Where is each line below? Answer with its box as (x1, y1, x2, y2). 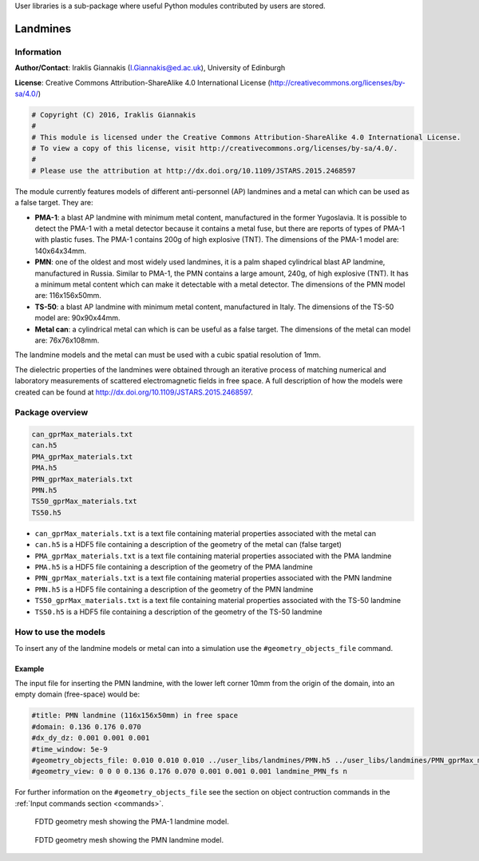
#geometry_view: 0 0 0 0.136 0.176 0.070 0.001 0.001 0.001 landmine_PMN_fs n (31, 767, 347, 776)
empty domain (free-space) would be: (14, 689, 140, 699)
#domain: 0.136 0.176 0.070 (31, 722, 141, 731)
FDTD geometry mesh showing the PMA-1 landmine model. (34, 817, 229, 827)
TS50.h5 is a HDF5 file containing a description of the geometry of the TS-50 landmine (34, 607, 323, 617)
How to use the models (14, 627, 105, 638)
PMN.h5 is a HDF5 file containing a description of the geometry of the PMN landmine (34, 584, 314, 594)
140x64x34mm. (34, 246, 87, 256)
